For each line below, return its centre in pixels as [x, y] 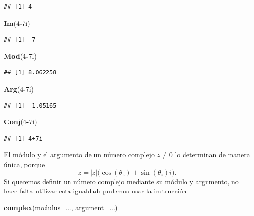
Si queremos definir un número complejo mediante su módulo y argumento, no [121, 181]
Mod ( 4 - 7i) [20, 56]
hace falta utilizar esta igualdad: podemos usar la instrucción [95, 191]
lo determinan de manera [212, 155]
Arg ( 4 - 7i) [19, 88]
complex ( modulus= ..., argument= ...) [61, 207]
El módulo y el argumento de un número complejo [79, 155]
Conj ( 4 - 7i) [21, 122]
